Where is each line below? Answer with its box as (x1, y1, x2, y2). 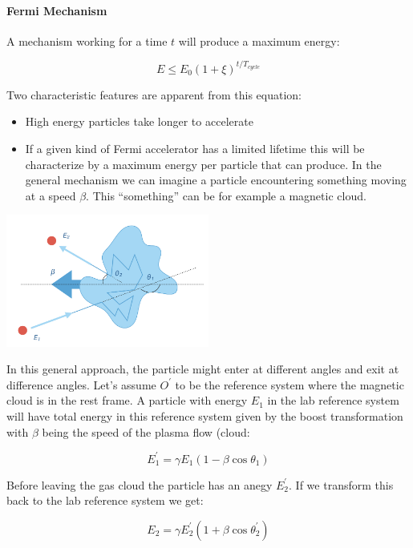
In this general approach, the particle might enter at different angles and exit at (6, 361, 399, 377)
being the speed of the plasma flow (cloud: (42, 423, 250, 440)
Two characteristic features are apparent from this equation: (6, 86, 302, 103)
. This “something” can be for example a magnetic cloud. (86, 187, 366, 203)
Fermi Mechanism (6, 2, 107, 18)
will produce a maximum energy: (178, 32, 340, 49)
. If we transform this (289, 476, 394, 493)
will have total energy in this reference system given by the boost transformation (6, 407, 403, 424)
